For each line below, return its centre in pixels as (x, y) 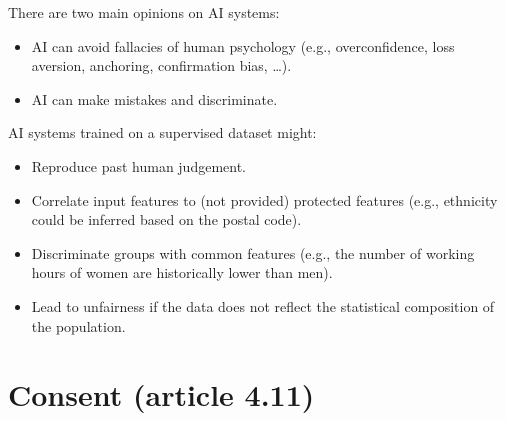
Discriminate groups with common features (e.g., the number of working (253, 252)
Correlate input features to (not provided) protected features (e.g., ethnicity (264, 199)
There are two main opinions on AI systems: (144, 12)
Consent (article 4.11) (161, 394)
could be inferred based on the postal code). (166, 219)
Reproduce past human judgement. (139, 165)
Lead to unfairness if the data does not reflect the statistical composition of (263, 305)
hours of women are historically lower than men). (182, 272)
